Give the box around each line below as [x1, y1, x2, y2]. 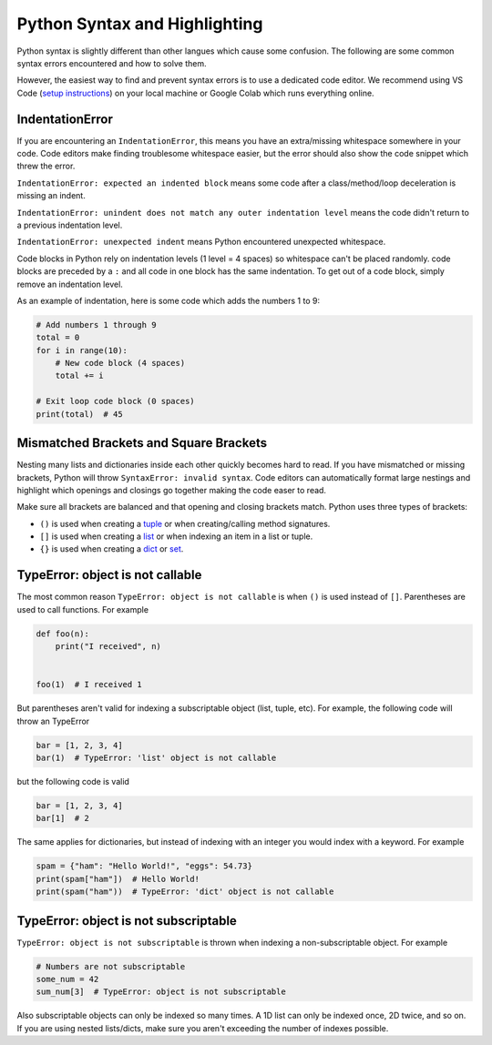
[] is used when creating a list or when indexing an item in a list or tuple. [39, 531, 313, 542]
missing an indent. [16, 190, 86, 201]
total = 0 [36, 332, 80, 343]
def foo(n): [36, 628, 90, 639]
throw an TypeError [16, 715, 90, 726]
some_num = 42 [36, 974, 99, 985]
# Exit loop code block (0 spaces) [36, 396, 195, 407]
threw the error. [16, 160, 76, 172]
